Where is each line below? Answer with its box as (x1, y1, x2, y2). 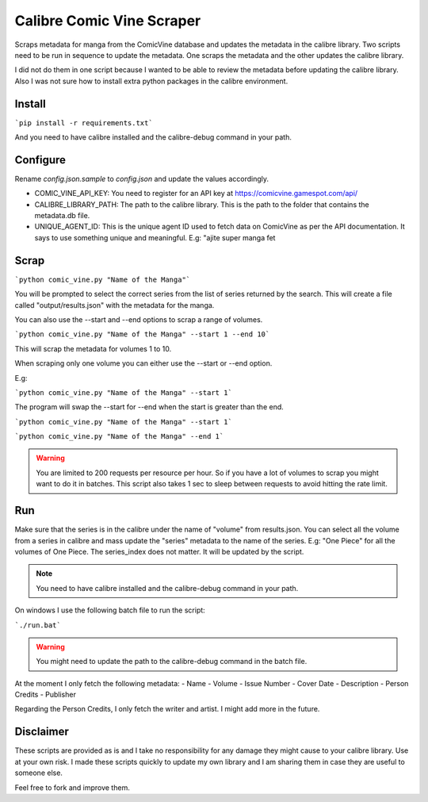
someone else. (14, 768, 63, 777)
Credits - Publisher (14, 690, 77, 700)
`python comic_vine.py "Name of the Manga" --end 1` (14, 432, 224, 441)
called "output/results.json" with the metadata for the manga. (14, 300, 215, 309)
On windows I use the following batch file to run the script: (14, 605, 205, 615)
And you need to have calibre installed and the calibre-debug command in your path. (14, 132, 292, 142)
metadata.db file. (34, 211, 90, 221)
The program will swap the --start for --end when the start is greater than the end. (14, 402, 285, 412)
